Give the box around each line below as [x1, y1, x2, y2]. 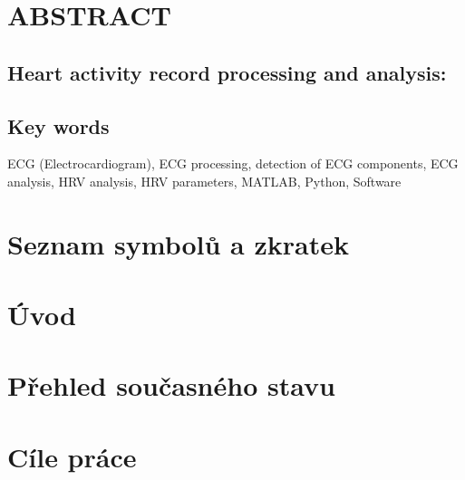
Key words [7, 111, 110, 139]
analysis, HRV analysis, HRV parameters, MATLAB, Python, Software [7, 171, 402, 190]
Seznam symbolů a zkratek [7, 225, 349, 262]
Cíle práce [7, 437, 137, 475]
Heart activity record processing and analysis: [7, 58, 447, 86]
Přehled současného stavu [7, 367, 335, 404]
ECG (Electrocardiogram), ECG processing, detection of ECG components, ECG [7, 154, 459, 173]
